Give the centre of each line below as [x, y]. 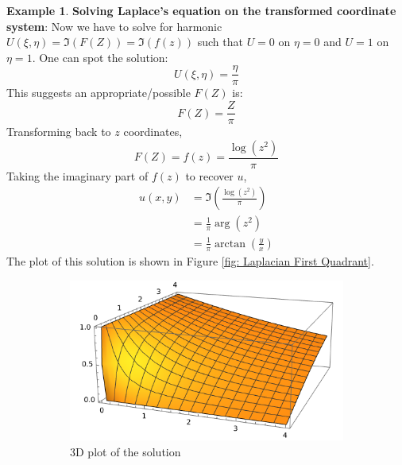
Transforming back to [59, 132]
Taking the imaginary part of [77, 175]
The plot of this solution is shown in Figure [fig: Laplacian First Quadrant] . [190, 260]
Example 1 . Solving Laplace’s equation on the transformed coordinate [201, 10]
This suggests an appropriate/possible [99, 93]
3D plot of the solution [126, 452]
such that [220, 42]
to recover [209, 175]
